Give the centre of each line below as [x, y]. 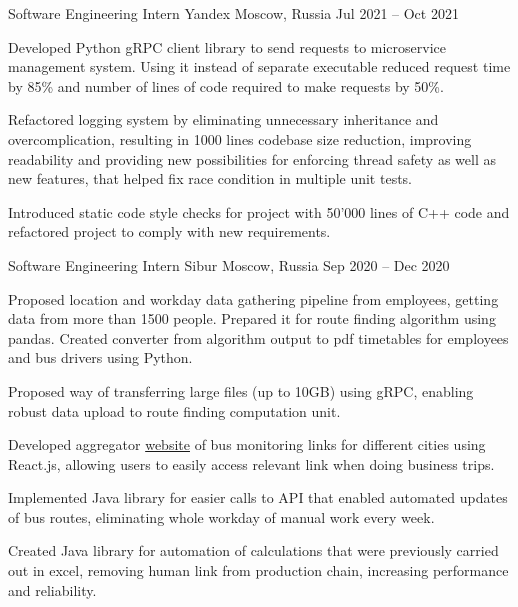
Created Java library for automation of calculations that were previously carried [253, 550]
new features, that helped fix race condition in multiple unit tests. [210, 178]
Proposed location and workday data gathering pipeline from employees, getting [253, 298]
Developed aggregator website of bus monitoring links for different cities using [247, 444]
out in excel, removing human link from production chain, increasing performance [258, 570]
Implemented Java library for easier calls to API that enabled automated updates [258, 497]
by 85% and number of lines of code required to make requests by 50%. [226, 85]
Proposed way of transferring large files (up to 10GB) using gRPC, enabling [241, 390]
